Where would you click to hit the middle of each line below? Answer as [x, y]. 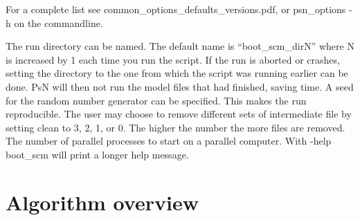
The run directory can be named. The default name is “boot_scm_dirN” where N [180, 46]
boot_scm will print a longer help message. [97, 154]
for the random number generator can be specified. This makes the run [156, 100]
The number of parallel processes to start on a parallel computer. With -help [169, 141]
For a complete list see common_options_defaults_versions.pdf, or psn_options [176, 9]
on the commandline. [58, 22]
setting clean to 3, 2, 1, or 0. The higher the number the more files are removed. [175, 127]
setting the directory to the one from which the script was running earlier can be [177, 73]
